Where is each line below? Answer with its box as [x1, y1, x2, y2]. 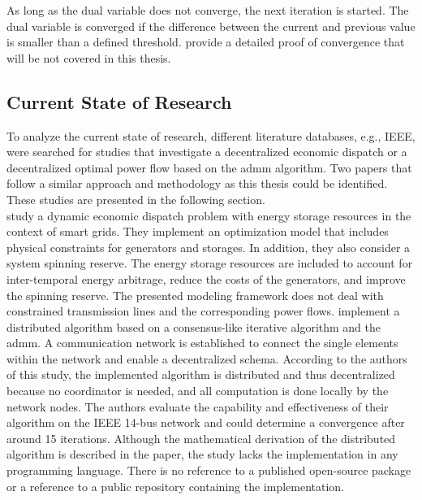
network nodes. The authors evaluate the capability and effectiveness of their [6, 398, 389, 415]
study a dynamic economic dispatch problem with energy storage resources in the [6, 207, 411, 224]
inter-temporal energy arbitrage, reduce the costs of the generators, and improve [6, 270, 406, 287]
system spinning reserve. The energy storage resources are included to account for [6, 254, 413, 272]
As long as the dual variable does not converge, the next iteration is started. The [6, 2, 409, 18]
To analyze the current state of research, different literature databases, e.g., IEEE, [6, 127, 416, 144]
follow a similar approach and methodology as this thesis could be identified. [6, 175, 388, 192]
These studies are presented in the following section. [6, 190, 265, 207]
